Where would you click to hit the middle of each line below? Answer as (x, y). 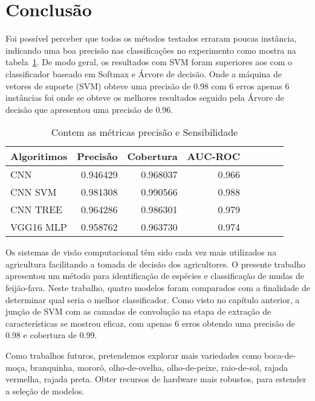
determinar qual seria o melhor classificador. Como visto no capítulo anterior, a (153, 299)
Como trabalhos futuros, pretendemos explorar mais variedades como (134, 355)
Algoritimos (39, 156)
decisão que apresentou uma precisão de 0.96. (89, 109)
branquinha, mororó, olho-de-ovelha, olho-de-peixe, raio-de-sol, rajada (159, 367)
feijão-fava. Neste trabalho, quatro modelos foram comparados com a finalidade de (158, 288)
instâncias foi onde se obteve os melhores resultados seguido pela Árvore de (145, 98)
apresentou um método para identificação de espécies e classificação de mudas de (155, 276)
